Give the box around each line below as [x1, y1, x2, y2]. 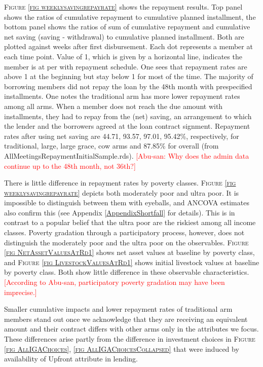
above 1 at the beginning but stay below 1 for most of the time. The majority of [4, 71, 253, 82]
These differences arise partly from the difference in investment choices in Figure [4, 334, 255, 344]
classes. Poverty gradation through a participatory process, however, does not [4, 227, 245, 238]
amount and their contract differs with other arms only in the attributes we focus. [4, 323, 259, 334]
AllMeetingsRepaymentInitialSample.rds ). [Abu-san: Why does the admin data [4, 150, 249, 161]
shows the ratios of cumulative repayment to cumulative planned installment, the [4, 11, 256, 22]
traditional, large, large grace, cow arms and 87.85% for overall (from [4, 140, 219, 151]
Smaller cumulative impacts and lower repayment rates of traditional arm [4, 304, 233, 314]
